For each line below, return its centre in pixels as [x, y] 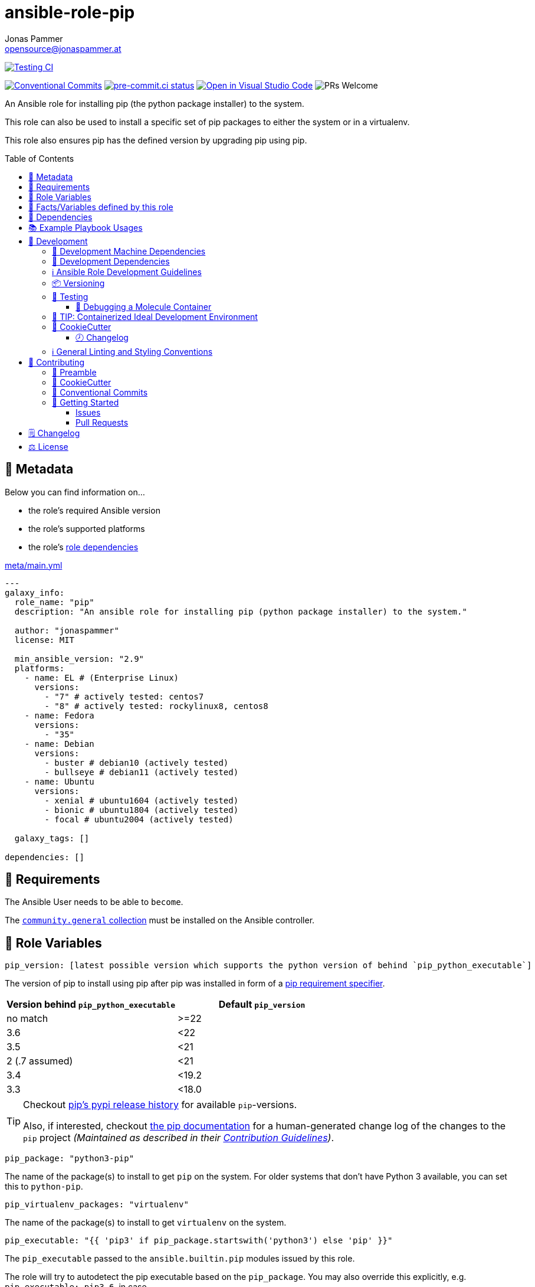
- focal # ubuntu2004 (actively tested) [139, 819]
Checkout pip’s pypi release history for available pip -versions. [160, 1105]
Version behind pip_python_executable [91, 1005]
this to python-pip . [44, 1187]
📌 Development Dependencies [111, 261]
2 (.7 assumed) [40, 1061]
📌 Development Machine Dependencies [129, 251]
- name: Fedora [59, 715]
